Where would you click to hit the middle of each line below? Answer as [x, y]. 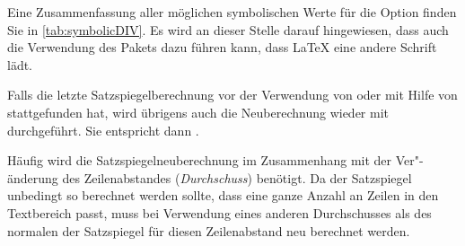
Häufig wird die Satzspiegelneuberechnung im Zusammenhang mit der [200, 160]
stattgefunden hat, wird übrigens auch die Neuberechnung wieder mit [198, 112]
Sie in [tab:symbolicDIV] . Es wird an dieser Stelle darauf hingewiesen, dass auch [228, 29]
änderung [33, 177]
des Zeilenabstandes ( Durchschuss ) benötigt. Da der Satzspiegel [237, 177]
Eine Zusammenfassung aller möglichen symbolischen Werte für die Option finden [232, 12]
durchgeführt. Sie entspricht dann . [103, 130]
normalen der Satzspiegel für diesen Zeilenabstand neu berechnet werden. [209, 230]
